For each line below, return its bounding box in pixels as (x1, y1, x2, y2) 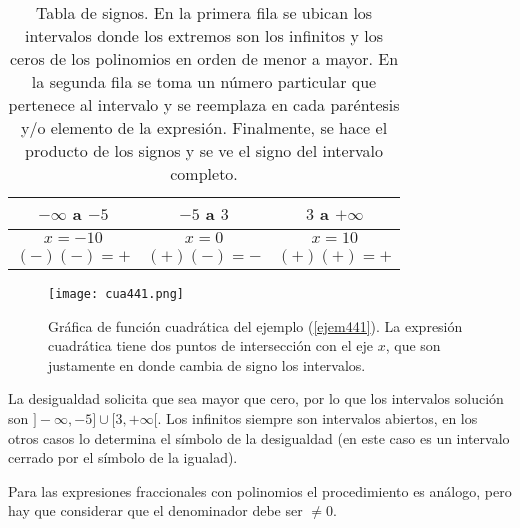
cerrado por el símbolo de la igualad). (8, 447, 238, 468)
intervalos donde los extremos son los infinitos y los (25, 24, 384, 47)
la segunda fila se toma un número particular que (31, 70, 377, 93)
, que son (385, 335, 441, 356)
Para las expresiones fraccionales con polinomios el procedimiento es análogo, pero (8, 480, 512, 501)
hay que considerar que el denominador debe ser (8, 500, 303, 521)
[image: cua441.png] (48, 287, 185, 301)
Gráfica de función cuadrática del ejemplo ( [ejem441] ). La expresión (48, 315, 463, 336)
